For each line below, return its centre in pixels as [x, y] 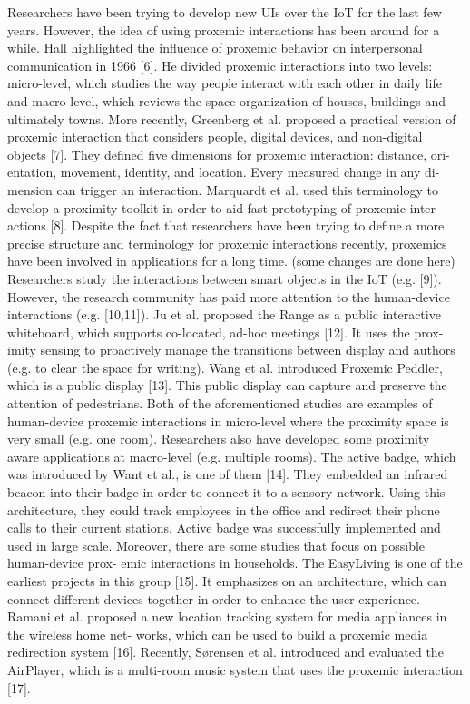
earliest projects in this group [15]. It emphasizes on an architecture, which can [227, 581]
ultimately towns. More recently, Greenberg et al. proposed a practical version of [232, 118]
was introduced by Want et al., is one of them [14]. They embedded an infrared [228, 474]
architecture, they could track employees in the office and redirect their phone [224, 509]
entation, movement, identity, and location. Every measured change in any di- [224, 172]
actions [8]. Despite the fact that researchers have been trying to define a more [226, 225]
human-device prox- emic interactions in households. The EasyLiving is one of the [235, 563]
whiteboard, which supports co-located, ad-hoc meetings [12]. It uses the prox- [225, 332]
